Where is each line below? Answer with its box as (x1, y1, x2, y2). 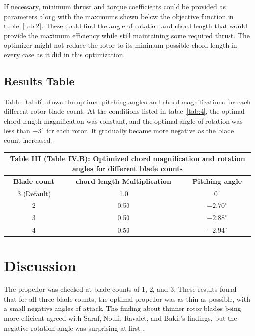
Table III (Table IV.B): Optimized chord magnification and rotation (10, 154, 245, 164)
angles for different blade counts (72, 163, 183, 173)
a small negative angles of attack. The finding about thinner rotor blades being (4, 303, 241, 313)
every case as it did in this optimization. (4, 49, 125, 59)
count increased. (4, 135, 52, 145)
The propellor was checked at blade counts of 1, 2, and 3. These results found (4, 284, 237, 294)
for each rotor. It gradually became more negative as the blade (46, 125, 234, 135)
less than (4, 125, 30, 135)
